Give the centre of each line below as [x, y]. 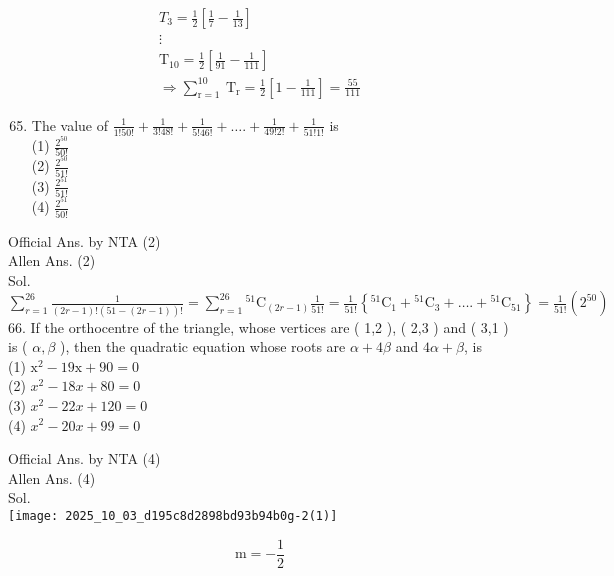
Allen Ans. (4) [52, 477]
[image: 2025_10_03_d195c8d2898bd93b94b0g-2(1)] [173, 515]
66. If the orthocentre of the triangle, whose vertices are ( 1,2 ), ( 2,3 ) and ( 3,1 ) [258, 326]
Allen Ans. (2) [52, 260]
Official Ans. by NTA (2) [84, 240]
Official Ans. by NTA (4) [84, 458]
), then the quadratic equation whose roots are [202, 346]
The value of [70, 124]
